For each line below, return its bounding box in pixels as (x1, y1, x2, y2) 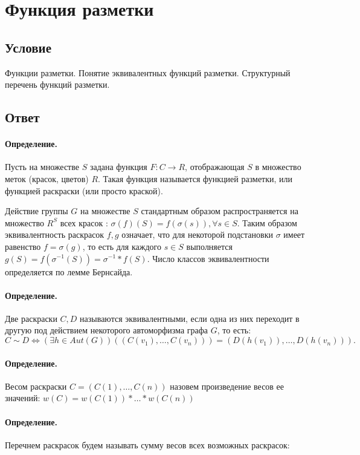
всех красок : (60, 216, 108, 229)
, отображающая (185, 160, 245, 173)
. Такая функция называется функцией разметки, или (98, 172, 293, 185)
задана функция (89, 160, 147, 173)
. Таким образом (237, 216, 297, 229)
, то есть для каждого (82, 240, 161, 252)
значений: (5, 391, 40, 404)
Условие (5, 38, 51, 56)
